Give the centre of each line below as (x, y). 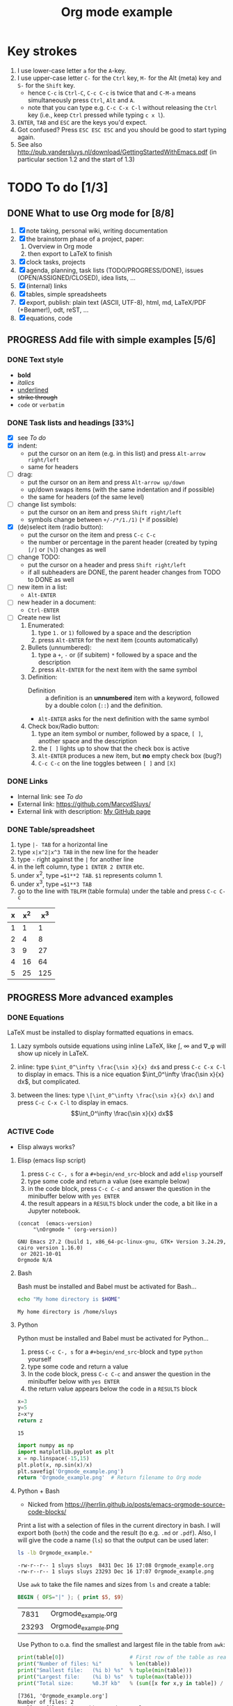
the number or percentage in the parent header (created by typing (122, 542)
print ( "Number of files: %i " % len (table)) (94, 1664)
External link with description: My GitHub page (84, 811)
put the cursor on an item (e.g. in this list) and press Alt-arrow (116, 454)
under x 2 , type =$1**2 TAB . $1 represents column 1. (90, 875)
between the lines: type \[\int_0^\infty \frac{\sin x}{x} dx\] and (115, 1095)
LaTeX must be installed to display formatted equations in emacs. (101, 1033)
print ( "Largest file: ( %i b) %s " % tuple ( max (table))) (105, 1677)
